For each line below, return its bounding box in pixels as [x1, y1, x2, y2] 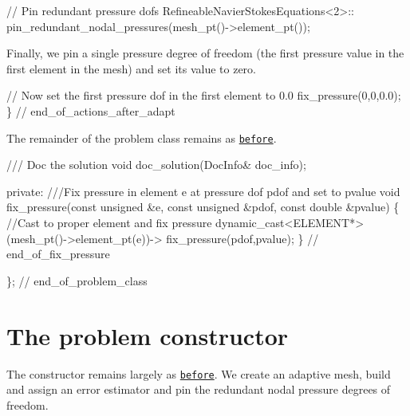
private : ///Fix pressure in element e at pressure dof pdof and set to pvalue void [6, 182, 400, 199]
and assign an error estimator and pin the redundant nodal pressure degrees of [6, 381, 391, 398]
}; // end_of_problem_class [6, 272, 148, 288]
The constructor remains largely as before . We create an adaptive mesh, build [6, 365, 391, 382]
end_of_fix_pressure [6, 245, 110, 262]
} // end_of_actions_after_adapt [6, 102, 175, 119]
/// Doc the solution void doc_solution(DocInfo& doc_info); [6, 156, 306, 173]
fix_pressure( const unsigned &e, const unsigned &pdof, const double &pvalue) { [6, 198, 400, 215]
